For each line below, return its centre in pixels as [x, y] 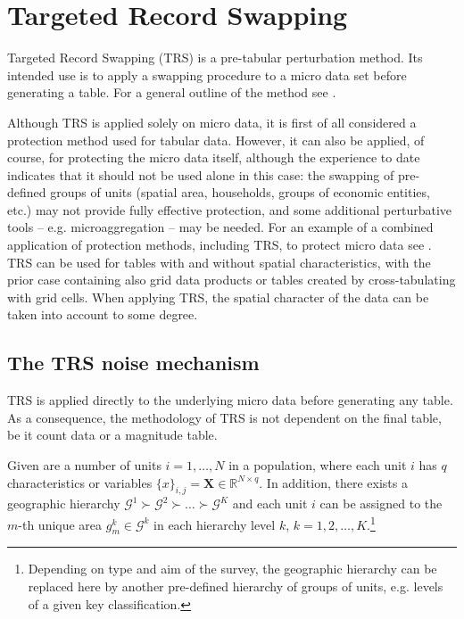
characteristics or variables [80, 482]
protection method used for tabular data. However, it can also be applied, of [216, 140]
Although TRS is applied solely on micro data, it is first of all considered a [212, 122]
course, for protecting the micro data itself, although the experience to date [214, 157]
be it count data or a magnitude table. [112, 435]
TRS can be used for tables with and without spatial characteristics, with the [219, 262]
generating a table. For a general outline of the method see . [172, 92]
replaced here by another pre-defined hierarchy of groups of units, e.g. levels [236, 586]
